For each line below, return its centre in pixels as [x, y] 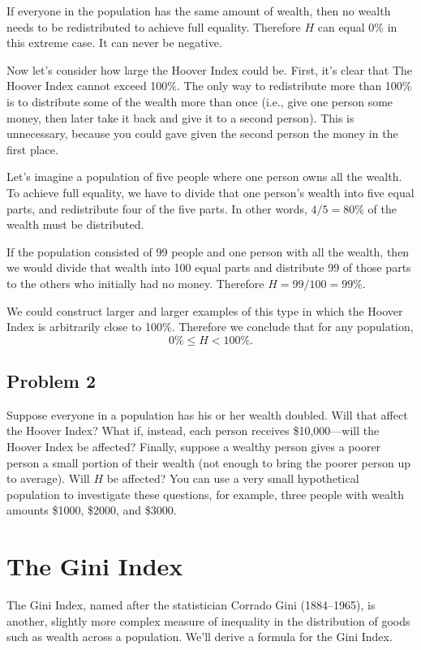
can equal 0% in [357, 26]
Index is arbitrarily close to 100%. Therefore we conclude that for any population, [210, 327]
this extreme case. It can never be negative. [114, 43]
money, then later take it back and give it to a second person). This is [180, 117]
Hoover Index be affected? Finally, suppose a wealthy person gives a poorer [194, 447]
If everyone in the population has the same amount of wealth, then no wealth [199, 11]
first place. [32, 149]
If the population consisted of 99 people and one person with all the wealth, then [208, 251]
